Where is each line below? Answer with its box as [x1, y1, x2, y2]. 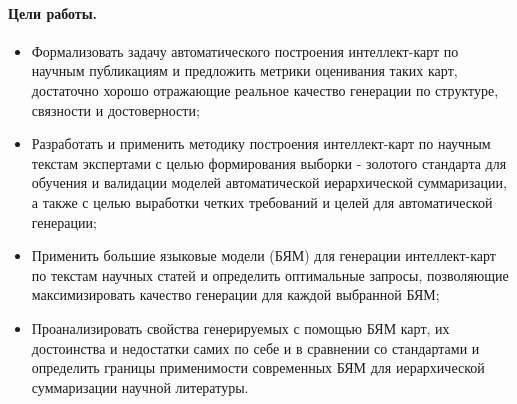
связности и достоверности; [31, 99, 200, 120]
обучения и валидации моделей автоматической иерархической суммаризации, [31, 172, 507, 193]
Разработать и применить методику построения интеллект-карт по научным [31, 133, 491, 154]
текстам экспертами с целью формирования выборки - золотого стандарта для [31, 152, 507, 173]
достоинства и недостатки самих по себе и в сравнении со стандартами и [31, 337, 480, 358]
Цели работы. [8, 2, 98, 23]
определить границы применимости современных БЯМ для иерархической [31, 357, 485, 378]
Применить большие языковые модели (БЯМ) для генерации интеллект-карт [31, 245, 496, 266]
